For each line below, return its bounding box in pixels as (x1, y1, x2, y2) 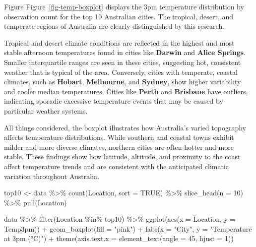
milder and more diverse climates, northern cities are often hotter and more (4, 141, 234, 152)
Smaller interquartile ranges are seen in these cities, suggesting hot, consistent (4, 57, 241, 67)
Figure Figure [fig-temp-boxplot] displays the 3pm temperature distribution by (4, 1, 244, 11)
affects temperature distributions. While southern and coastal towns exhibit (4, 132, 234, 142)
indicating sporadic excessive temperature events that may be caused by (4, 96, 223, 106)
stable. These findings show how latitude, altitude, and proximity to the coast (4, 151, 241, 162)
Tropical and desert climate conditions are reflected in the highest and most (4, 37, 235, 48)
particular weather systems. (4, 105, 88, 116)
